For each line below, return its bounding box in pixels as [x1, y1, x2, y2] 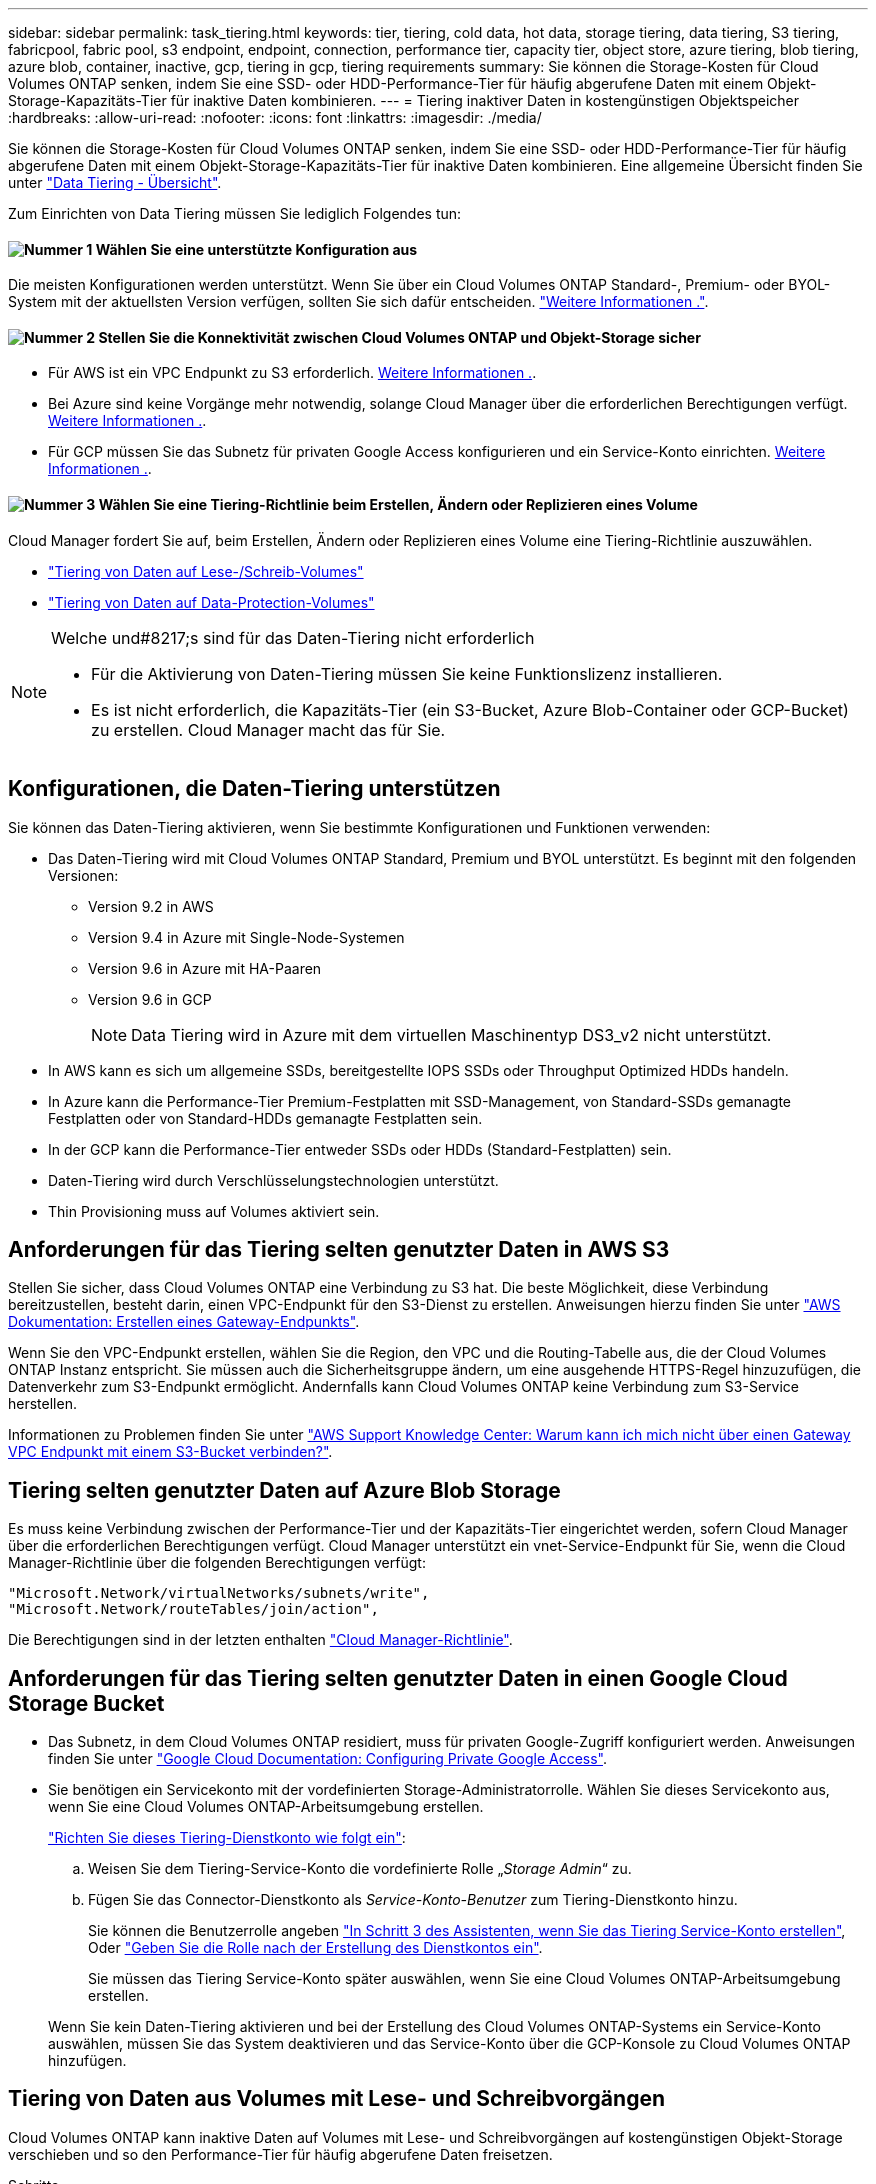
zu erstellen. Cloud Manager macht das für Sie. [91, 719, 446, 740]
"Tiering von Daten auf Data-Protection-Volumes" [48, 593, 375, 611]
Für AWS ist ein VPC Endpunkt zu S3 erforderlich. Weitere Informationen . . [48, 364, 537, 382]
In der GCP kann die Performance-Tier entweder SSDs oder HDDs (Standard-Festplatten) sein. [48, 1140, 672, 1158]
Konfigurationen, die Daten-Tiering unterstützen [8, 776, 501, 802]
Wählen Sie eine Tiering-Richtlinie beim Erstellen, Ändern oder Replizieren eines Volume [98, 496, 698, 514]
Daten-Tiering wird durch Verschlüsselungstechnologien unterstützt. [48, 1171, 499, 1189]
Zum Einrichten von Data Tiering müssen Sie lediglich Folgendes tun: [8, 205, 462, 222]
